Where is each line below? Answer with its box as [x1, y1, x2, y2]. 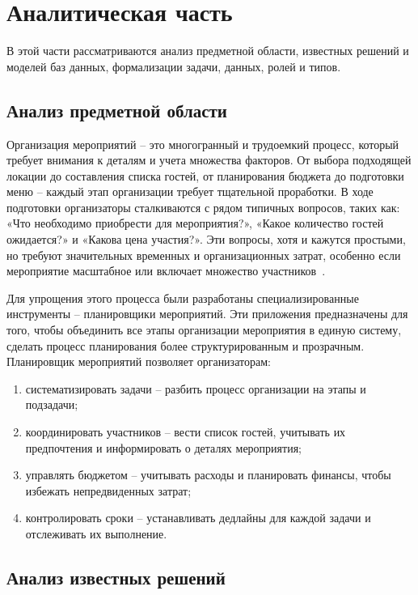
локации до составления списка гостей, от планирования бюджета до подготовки [6, 167, 404, 184]
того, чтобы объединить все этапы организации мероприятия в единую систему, [6, 321, 402, 338]
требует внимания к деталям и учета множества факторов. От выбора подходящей [6, 151, 412, 168]
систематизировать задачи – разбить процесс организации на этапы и [25, 380, 366, 397]
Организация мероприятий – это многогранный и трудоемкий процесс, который [6, 135, 399, 152]
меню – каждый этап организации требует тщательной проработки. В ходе [6, 183, 374, 200]
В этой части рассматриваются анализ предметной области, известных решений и [6, 42, 409, 59]
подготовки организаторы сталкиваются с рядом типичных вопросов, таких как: [6, 198, 400, 215]
